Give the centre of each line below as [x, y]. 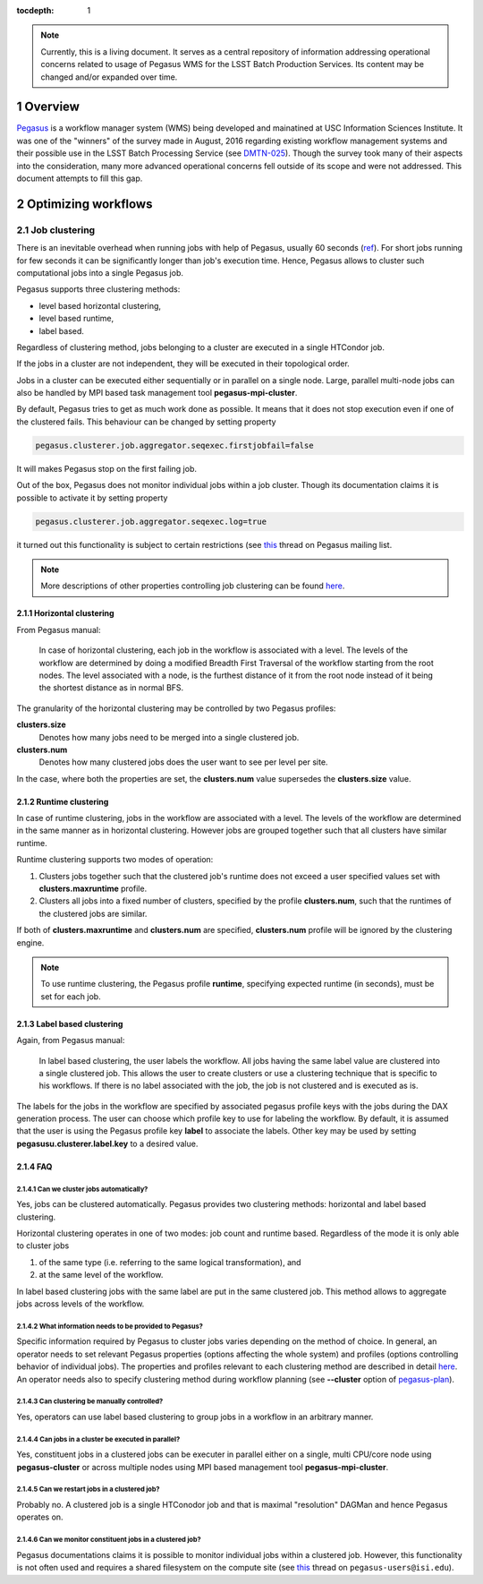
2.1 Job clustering [56, 230]
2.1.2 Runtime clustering [63, 801]
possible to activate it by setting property [92, 498]
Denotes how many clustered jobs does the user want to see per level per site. [183, 762]
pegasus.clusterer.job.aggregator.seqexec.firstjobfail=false [174, 445]
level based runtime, [76, 319]
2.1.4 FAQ [34, 1166]
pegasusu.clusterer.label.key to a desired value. [107, 1143]
